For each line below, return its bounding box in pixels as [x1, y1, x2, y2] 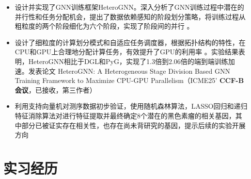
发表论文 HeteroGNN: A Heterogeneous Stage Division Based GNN [28, 65, 230, 76]
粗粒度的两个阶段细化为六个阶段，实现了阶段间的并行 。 [15, 21, 194, 31]
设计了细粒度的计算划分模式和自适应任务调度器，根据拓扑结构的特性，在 [15, 37, 246, 47]
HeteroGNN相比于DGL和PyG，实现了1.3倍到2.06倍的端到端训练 [28, 56, 228, 66]
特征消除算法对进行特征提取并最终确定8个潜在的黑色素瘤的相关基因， [15, 110, 235, 120]
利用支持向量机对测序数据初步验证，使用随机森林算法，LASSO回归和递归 [15, 101, 248, 111]
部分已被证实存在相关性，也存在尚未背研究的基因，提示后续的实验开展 [21, 120, 246, 130]
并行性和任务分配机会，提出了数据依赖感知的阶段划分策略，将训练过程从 [15, 11, 246, 21]
